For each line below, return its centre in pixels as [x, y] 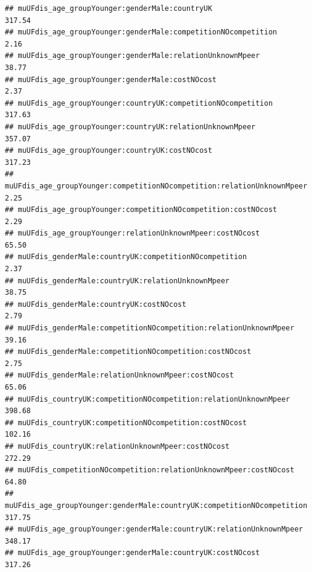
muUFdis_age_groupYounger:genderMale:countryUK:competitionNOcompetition [156, 505]
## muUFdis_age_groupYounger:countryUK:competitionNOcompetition [139, 103]
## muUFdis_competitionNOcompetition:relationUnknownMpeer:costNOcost [150, 470]
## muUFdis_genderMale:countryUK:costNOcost [96, 304]
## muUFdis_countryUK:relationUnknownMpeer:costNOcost [117, 446]
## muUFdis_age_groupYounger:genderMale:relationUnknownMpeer [132, 56]
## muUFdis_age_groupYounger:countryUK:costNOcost [109, 151]
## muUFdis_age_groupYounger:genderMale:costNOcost [111, 79]
